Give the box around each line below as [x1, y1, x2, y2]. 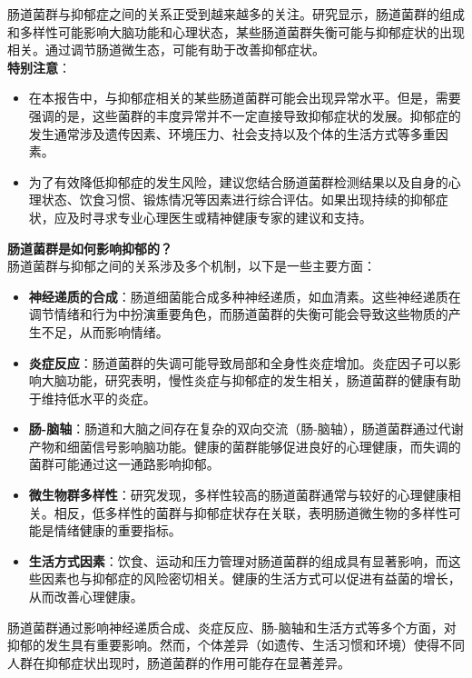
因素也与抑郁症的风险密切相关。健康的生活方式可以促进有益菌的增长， [41, 569, 461, 588]
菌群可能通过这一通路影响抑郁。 [28, 454, 220, 474]
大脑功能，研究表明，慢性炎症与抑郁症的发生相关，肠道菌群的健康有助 [41, 371, 461, 390]
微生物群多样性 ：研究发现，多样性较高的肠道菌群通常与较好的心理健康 [28, 485, 448, 504]
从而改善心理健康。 [28, 587, 143, 606]
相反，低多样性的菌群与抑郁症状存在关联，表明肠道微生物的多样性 [54, 503, 448, 522]
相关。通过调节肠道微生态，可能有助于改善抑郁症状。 [7, 40, 325, 59]
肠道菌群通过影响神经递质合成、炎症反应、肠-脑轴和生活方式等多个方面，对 [7, 617, 457, 636]
